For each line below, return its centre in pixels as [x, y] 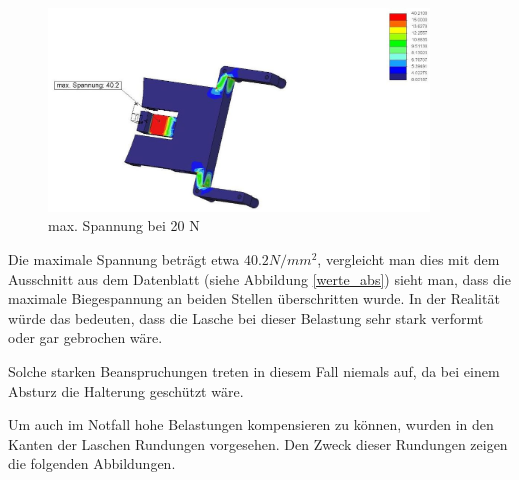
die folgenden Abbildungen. [92, 463]
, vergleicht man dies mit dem [408, 259]
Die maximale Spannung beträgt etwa [124, 259]
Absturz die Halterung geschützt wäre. [126, 390]
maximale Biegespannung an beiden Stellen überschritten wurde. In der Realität [254, 298]
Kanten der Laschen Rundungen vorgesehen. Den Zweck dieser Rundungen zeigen [258, 443]
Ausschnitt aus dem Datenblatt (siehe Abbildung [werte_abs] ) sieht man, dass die [259, 278]
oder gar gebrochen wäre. [85, 337]
